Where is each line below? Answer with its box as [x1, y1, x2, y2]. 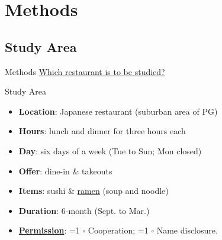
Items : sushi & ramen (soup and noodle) [18, 184, 169, 197]
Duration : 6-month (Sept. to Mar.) [18, 204, 150, 216]
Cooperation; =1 [88, 224, 149, 236]
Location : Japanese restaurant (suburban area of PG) [18, 105, 218, 117]
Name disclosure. [156, 224, 218, 236]
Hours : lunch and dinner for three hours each [18, 125, 186, 137]
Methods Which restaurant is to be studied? [5, 65, 165, 77]
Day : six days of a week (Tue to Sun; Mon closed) [18, 144, 202, 157]
